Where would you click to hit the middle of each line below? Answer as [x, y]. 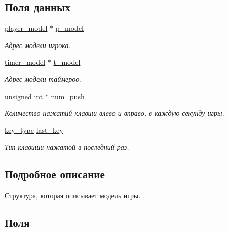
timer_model [25, 62]
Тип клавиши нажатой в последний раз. [67, 147]
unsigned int [24, 96]
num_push [68, 96]
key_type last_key [34, 130]
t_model [67, 62]
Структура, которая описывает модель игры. [73, 195]
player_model [26, 28]
